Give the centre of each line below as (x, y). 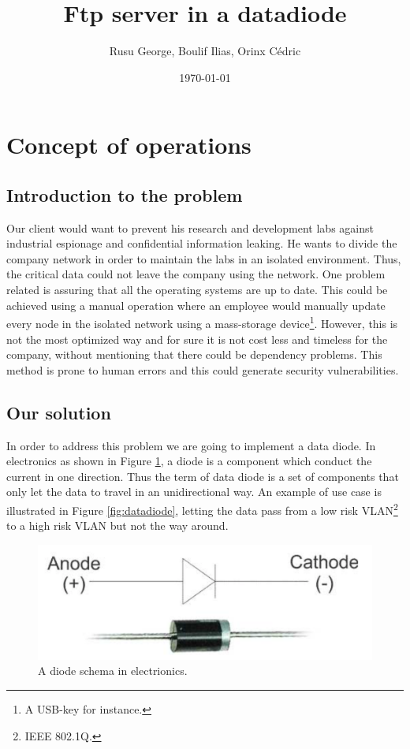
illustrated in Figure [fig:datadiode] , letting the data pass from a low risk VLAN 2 (202, 509)
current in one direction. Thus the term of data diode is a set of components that (203, 476)
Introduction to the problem (125, 194)
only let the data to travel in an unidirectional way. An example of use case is (194, 492)
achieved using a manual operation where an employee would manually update (196, 305)
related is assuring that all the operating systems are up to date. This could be (197, 290)
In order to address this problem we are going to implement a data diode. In (191, 445)
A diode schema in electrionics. (113, 671)
